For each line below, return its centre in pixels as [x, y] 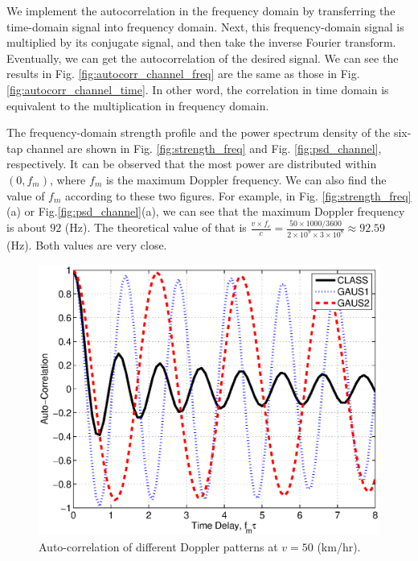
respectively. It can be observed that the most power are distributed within [192, 164]
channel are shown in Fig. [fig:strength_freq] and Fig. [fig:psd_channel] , [204, 148]
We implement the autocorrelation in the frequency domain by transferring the [201, 10]
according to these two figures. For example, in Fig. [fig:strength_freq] [238, 195]
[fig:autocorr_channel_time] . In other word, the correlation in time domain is [198, 89]
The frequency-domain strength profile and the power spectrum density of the [199, 132]
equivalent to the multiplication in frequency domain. [138, 105]
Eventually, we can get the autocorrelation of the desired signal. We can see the [203, 58]
